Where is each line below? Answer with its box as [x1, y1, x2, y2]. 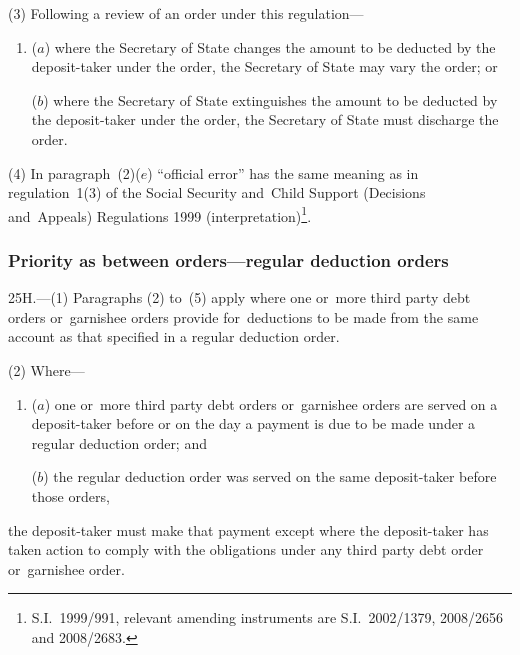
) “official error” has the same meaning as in [147, 162, 419, 183]
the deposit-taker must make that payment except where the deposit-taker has [8, 519, 489, 540]
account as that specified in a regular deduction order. [8, 326, 340, 347]
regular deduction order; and [31, 432, 207, 453]
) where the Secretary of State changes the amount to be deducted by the [44, 36, 496, 57]
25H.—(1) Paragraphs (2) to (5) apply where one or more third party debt [8, 287, 471, 308]
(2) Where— [8, 360, 85, 380]
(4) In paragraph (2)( [8, 162, 141, 183]
